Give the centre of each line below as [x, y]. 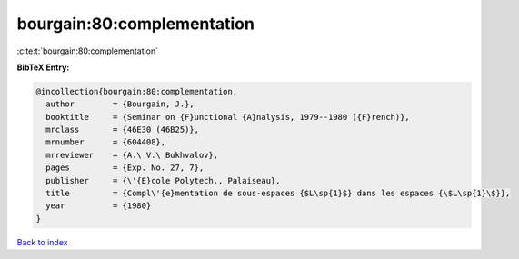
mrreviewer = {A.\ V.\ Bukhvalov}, [132, 155]
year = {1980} [99, 206]
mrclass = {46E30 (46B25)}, [123, 130]
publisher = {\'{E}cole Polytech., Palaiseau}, [163, 180]
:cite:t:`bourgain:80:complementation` [88, 51]
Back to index [42, 242]
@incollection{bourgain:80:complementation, [137, 91]
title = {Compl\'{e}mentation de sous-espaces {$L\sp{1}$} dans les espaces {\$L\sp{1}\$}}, [278, 194]
